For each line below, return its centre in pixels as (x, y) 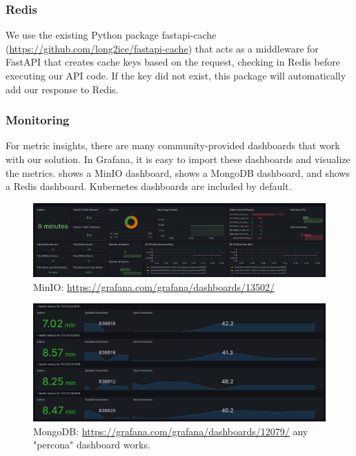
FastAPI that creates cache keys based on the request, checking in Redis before (173, 62)
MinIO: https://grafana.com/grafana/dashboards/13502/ (154, 286)
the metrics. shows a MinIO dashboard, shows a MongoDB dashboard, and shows (178, 172)
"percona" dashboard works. (92, 445)
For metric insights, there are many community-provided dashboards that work (173, 145)
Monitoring (38, 120)
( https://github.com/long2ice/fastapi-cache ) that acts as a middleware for (162, 48)
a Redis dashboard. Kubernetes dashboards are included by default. (149, 186)
